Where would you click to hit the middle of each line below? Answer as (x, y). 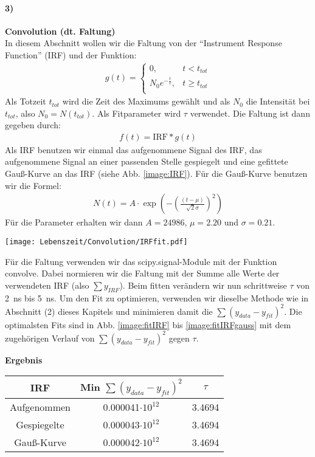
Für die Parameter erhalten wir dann (74, 222)
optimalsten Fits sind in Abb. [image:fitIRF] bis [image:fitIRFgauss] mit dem (148, 324)
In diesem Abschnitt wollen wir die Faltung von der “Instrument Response (144, 43)
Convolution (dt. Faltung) (60, 31)
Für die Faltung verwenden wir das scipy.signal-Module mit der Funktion (141, 261)
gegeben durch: (33, 125)
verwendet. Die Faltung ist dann (250, 113)
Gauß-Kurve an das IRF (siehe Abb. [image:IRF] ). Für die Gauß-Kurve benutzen (156, 174)
